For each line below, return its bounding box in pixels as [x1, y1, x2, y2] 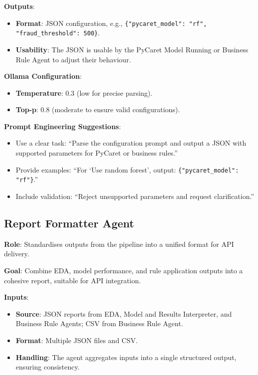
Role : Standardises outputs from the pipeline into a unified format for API [4, 238, 234, 249]
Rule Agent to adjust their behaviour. [15, 54, 131, 64]
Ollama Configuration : [4, 71, 82, 81]
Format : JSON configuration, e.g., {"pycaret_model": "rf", [15, 17, 207, 28]
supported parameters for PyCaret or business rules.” [15, 148, 178, 158]
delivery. [4, 248, 29, 259]
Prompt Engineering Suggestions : [4, 121, 121, 131]
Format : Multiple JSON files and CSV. [15, 335, 138, 345]
